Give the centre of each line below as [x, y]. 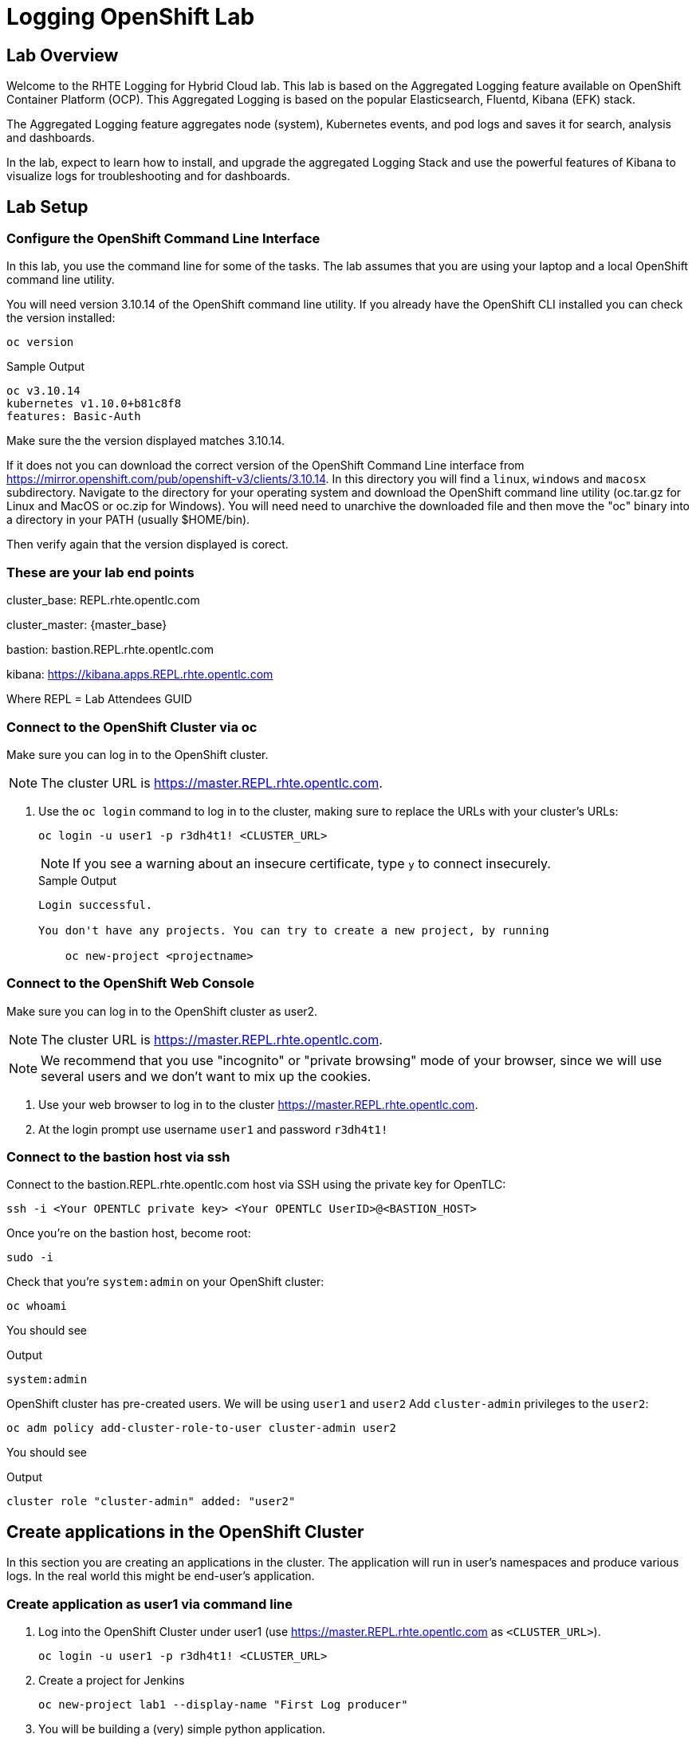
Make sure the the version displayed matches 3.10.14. [146, 441]
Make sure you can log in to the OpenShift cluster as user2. [162, 1011]
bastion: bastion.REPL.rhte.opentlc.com [110, 650]
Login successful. [96, 904]
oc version [40, 342]
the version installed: [61, 318]
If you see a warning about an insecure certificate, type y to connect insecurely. [312, 863]
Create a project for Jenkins [112, 1680]
